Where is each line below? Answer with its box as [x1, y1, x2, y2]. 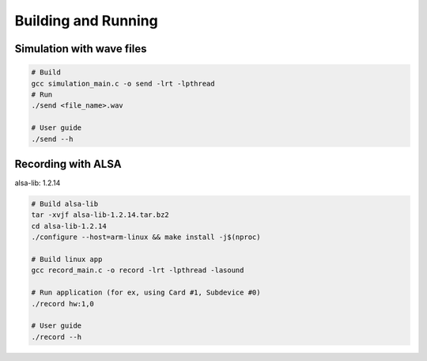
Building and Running [14, 12, 158, 29]
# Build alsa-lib [31, 199, 99, 208]
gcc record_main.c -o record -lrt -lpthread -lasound [31, 266, 244, 275]
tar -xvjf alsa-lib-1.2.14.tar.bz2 [31, 211, 169, 219]
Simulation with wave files [14, 42, 147, 55]
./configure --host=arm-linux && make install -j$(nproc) [31, 233, 261, 241]
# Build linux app [31, 254, 103, 264]
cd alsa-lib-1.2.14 [31, 222, 107, 230]
